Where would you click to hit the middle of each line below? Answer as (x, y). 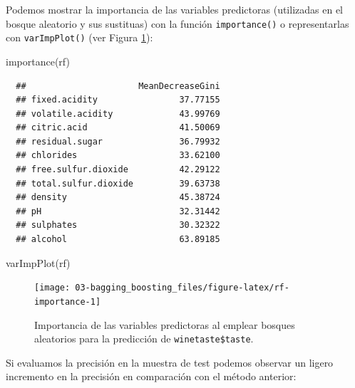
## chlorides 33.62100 (118, 156)
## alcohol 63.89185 (118, 240)
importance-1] (68, 302)
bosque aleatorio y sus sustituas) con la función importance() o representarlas (177, 23)
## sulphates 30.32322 (118, 225)
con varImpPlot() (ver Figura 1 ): (79, 37)
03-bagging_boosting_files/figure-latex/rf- (182, 288)
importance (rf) (38, 61)
